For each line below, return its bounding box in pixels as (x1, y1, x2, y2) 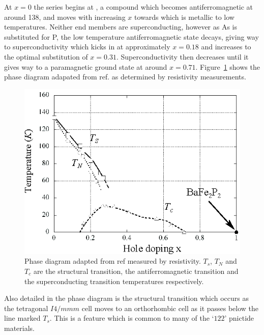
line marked (4, 313, 41, 323)
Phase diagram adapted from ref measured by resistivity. (24, 256, 201, 266)
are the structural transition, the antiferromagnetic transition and (33, 266, 239, 276)
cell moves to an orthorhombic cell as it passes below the (81, 302, 259, 313)
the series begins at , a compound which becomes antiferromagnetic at (34, 2, 253, 12)
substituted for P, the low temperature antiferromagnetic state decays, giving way (4, 31, 259, 42)
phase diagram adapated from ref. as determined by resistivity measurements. (4, 71, 246, 82)
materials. (4, 323, 35, 333)
